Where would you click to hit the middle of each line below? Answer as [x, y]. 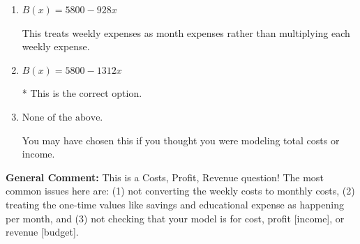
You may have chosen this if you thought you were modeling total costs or [181, 140]
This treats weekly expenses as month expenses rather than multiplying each [186, 32]
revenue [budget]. [42, 232]
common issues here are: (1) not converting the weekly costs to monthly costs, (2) [180, 191]
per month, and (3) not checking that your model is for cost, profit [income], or [175, 218]
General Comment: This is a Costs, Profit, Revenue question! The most [165, 177]
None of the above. [62, 117]
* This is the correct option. [82, 93]
